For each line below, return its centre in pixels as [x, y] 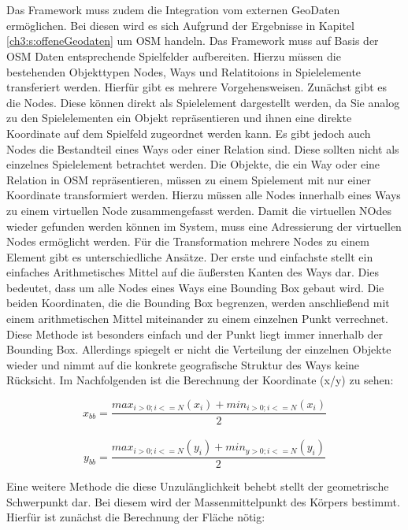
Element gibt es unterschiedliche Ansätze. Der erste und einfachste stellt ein [190, 256]
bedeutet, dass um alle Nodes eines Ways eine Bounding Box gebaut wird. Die [195, 287]
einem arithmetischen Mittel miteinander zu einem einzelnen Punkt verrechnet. [197, 319]
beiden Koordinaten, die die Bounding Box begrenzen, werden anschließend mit [198, 303]
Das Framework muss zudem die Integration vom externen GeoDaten [173, 10]
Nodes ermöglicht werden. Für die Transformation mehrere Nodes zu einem [188, 241]
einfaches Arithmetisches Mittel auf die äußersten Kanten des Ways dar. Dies [193, 272]
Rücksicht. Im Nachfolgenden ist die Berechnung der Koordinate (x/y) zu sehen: [200, 380]
